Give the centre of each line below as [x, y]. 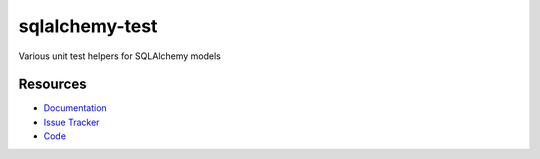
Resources [52, 84]
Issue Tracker [71, 122]
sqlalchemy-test [88, 26]
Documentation [75, 108]
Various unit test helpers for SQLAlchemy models [120, 56]
